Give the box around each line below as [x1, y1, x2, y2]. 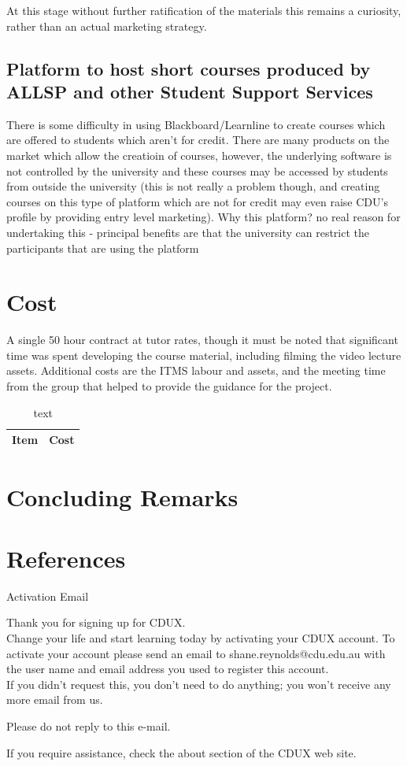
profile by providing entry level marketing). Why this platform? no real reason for [6, 209, 401, 225]
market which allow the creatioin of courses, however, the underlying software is [6, 146, 392, 163]
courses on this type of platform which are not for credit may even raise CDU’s [6, 193, 388, 209]
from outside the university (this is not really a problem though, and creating [6, 178, 380, 194]
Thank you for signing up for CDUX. [6, 614, 186, 631]
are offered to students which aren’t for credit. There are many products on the [6, 131, 390, 148]
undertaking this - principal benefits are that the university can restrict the [6, 224, 370, 240]
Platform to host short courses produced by [6, 56, 371, 80]
